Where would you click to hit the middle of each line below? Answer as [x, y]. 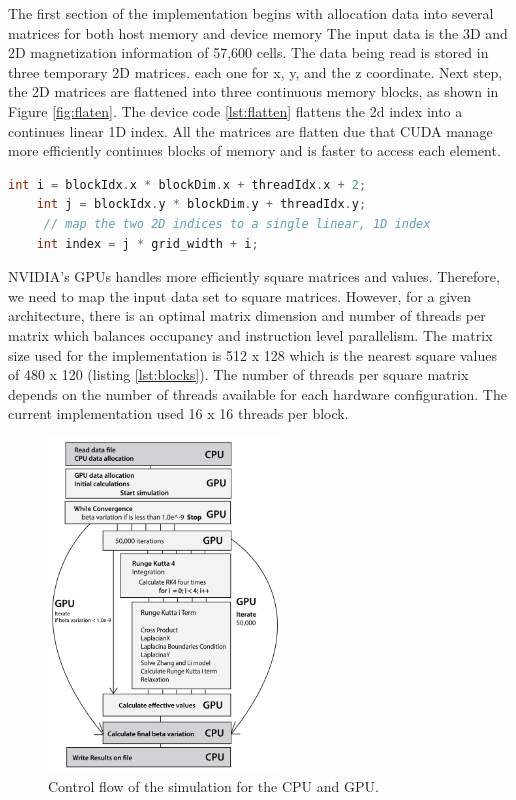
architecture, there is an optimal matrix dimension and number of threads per [247, 315]
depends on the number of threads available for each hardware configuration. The [257, 393]
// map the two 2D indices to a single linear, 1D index [237, 223]
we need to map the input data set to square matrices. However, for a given [240, 295]
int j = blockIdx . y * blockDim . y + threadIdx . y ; [201, 204]
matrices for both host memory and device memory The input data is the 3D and [258, 32]
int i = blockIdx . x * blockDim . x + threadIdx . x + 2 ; [187, 184]
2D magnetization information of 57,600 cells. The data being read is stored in [248, 52]
